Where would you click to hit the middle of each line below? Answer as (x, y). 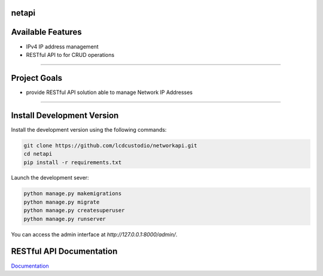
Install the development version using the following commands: (89, 129)
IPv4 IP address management (62, 46)
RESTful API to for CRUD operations (70, 54)
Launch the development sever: (50, 178)
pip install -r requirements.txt (73, 162)
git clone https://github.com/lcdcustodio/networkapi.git (110, 145)
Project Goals (37, 78)
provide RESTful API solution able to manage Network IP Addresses (109, 92)
